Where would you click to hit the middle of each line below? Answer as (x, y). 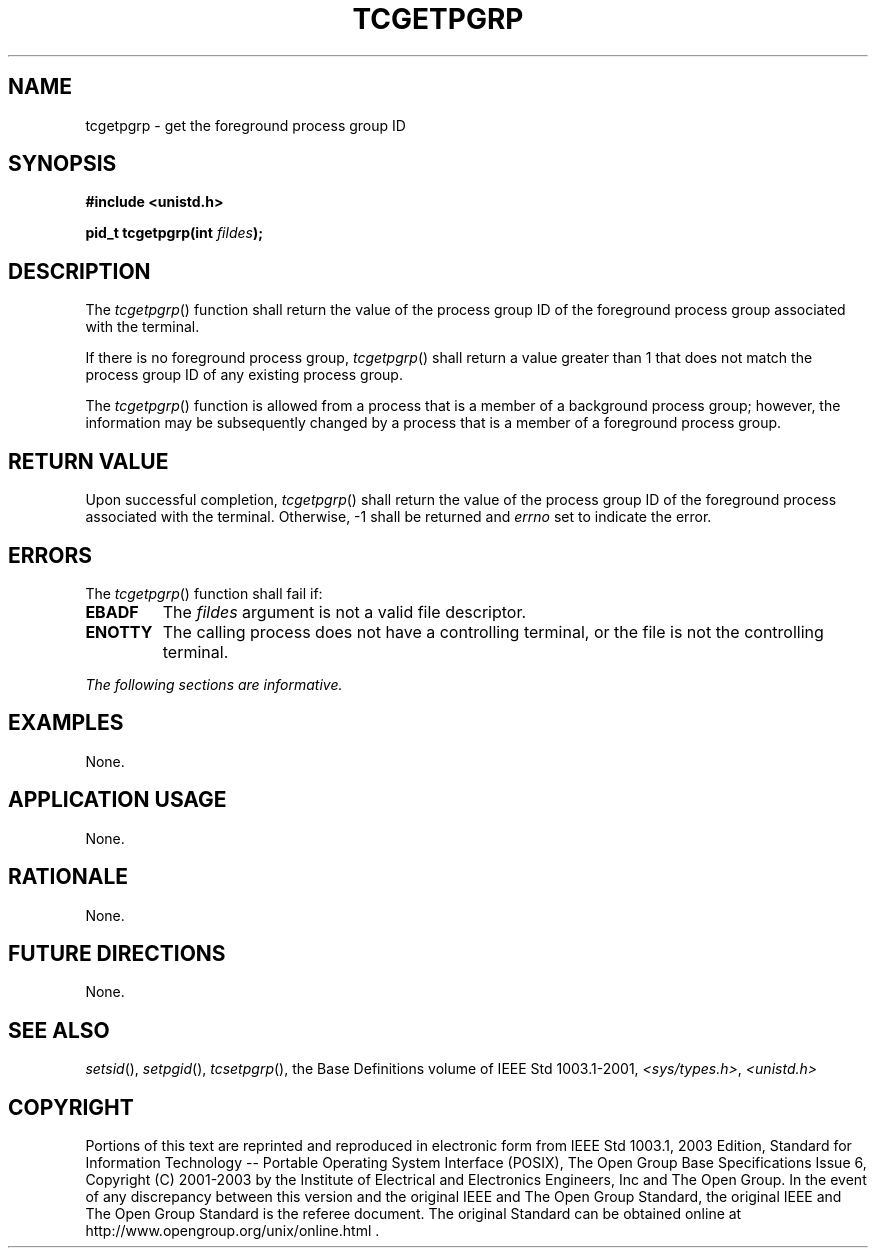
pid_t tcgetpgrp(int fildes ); (174, 233)
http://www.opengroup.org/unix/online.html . (232, 1231)
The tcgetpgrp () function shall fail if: (204, 593)
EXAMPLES (66, 723)
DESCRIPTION (79, 271)
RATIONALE (68, 877)
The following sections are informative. (214, 684)
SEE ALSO (59, 1030)
